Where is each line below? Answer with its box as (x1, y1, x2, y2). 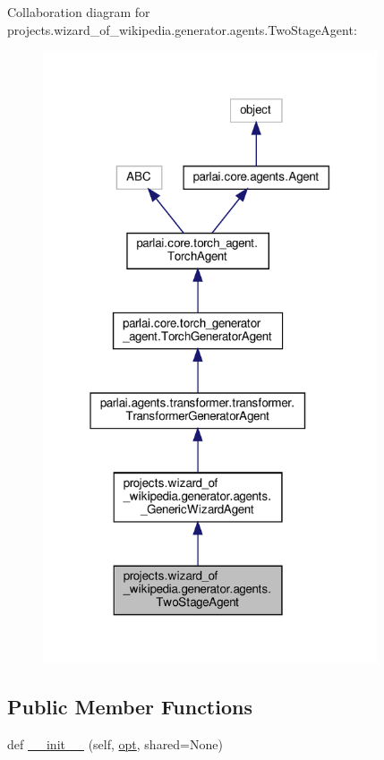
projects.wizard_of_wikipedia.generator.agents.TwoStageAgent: (7, 20, 357, 38)
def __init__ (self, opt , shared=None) (7, 734, 223, 753)
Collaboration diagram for (7, 3, 150, 21)
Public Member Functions (7, 693, 252, 721)
